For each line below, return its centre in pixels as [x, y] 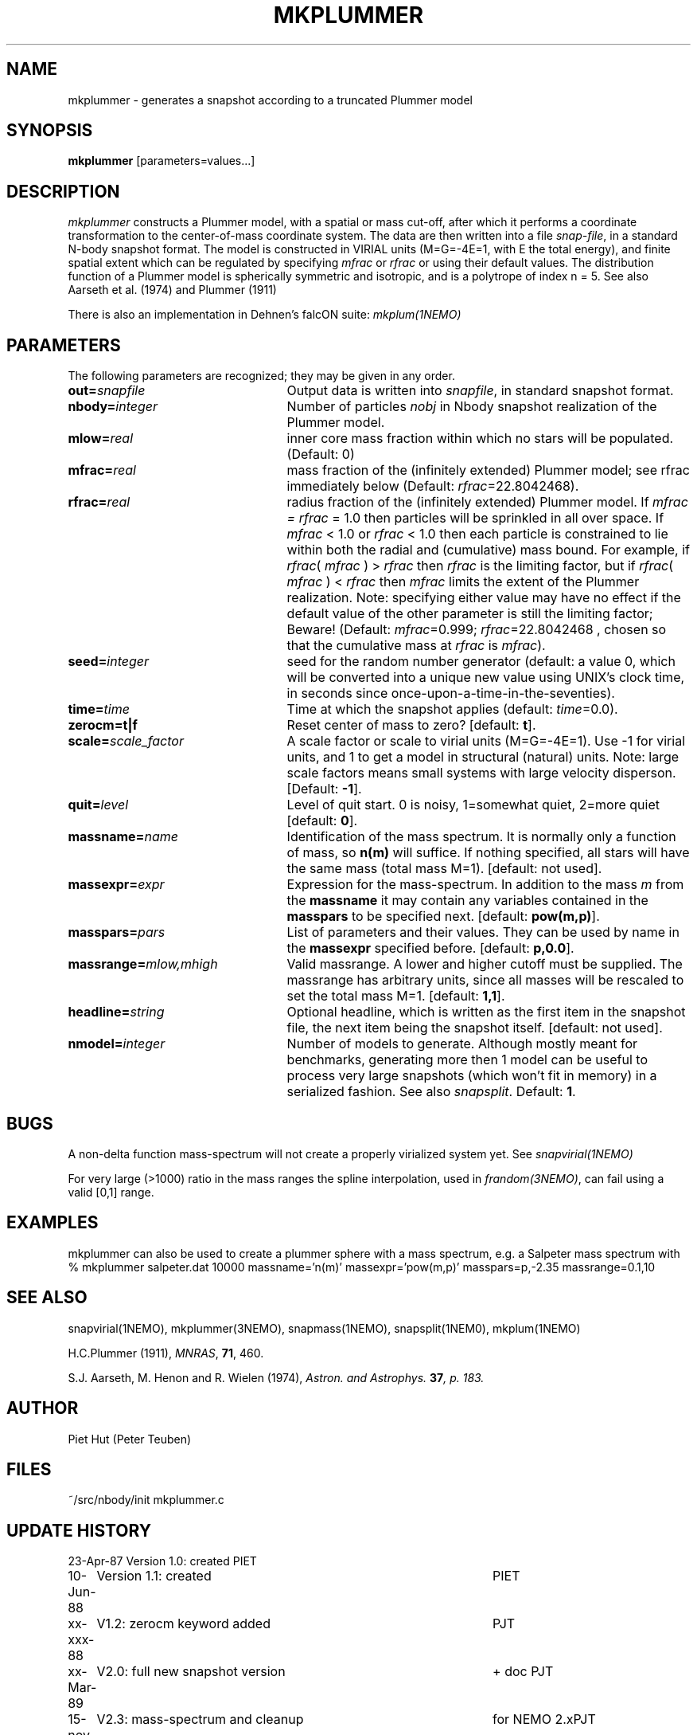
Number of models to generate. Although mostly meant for [462, 1044]
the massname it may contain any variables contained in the [467, 901]
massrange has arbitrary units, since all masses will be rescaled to [485, 980]
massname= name [123, 837]
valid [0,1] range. [111, 1192]
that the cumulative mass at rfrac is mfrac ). [416, 646]
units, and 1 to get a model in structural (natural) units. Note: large [483, 757]
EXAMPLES [53, 1223]
